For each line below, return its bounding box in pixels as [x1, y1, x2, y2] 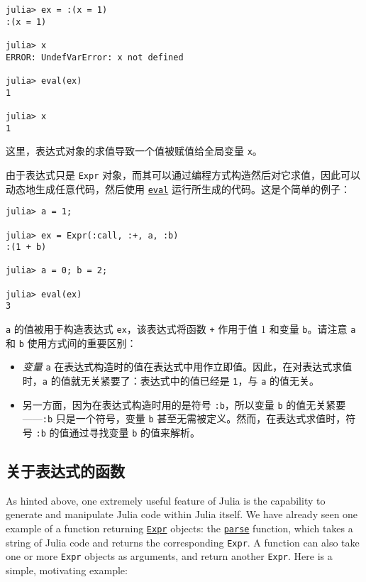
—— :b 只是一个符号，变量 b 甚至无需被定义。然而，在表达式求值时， [22, 411, 346, 426]
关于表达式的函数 [6, 460, 125, 482]
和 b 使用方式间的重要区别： [6, 335, 137, 350]
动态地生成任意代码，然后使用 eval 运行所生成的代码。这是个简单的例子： [6, 181, 350, 196]
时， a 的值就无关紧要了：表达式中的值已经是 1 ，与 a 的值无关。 [22, 373, 319, 388]
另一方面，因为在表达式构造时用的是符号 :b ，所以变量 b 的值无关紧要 [22, 397, 346, 412]
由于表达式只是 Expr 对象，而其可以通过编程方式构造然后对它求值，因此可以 [6, 167, 360, 182]
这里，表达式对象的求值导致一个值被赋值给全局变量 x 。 [6, 143, 262, 158]
